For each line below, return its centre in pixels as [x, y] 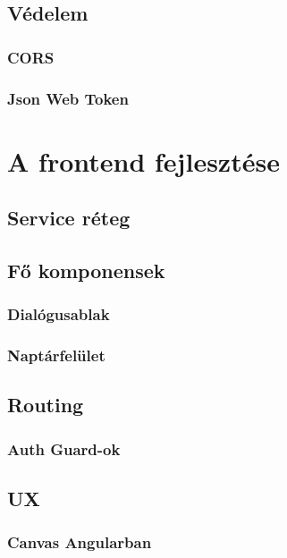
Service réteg [69, 218]
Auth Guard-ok [64, 448]
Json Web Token [68, 98]
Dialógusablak [59, 314]
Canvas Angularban [80, 542]
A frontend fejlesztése [143, 161]
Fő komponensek [86, 271]
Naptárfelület [56, 355]
